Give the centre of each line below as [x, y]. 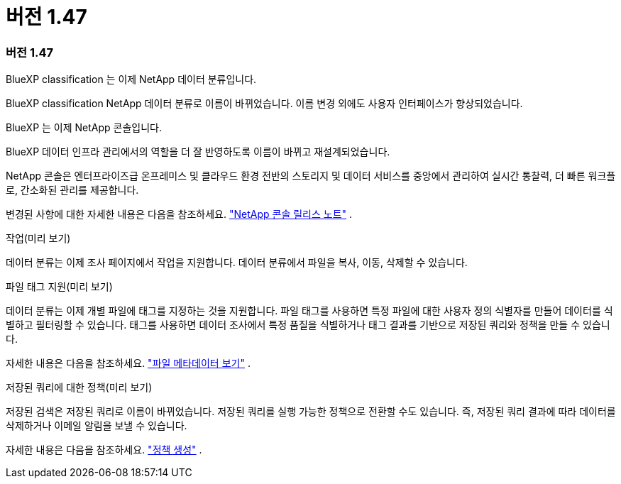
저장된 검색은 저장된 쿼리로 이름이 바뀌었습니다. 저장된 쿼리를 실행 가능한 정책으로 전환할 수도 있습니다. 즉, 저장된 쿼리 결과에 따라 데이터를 [311, 412]
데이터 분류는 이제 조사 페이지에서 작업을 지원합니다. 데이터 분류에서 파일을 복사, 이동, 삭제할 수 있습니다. [237, 263]
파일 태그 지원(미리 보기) [59, 287]
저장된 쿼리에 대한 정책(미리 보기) [79, 387]
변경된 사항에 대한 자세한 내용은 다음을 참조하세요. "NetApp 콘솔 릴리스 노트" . [179, 214]
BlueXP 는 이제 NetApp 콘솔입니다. [84, 128]
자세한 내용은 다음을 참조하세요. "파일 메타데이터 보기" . [128, 363]
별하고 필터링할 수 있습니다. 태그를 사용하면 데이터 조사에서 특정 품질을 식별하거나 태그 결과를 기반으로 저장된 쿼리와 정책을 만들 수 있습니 [308, 325]
